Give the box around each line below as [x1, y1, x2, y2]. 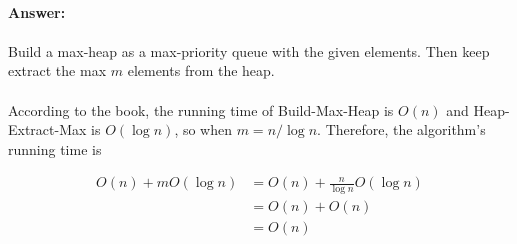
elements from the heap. [127, 60, 275, 81]
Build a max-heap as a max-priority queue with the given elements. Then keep [8, 40, 490, 61]
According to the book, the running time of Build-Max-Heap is [8, 99, 394, 120]
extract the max [8, 60, 107, 81]
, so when [174, 119, 232, 140]
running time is [8, 138, 102, 159]
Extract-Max [8, 119, 87, 140]
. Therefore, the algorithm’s [317, 119, 486, 140]
